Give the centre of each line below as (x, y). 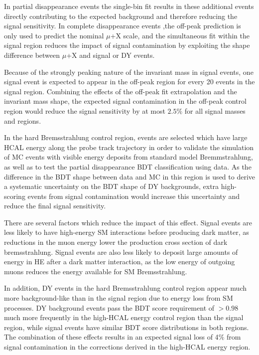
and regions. (23, 120)
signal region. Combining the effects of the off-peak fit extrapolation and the (121, 91)
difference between (32, 55)
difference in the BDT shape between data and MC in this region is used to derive (129, 176)
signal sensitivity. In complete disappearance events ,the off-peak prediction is (123, 26)
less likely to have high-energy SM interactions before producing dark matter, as (127, 232)
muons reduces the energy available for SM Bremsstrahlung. (96, 271)
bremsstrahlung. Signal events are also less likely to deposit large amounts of (121, 252)
